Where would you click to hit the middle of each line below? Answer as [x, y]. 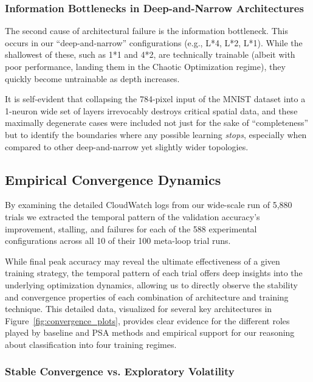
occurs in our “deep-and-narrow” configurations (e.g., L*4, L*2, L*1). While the [154, 42]
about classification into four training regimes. [91, 344]
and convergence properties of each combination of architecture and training [147, 297]
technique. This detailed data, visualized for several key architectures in [139, 309]
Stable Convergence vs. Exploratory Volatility [120, 371]
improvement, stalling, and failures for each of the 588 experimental [131, 228]
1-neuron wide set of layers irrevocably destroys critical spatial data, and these [151, 110]
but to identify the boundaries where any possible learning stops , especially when [156, 134]
